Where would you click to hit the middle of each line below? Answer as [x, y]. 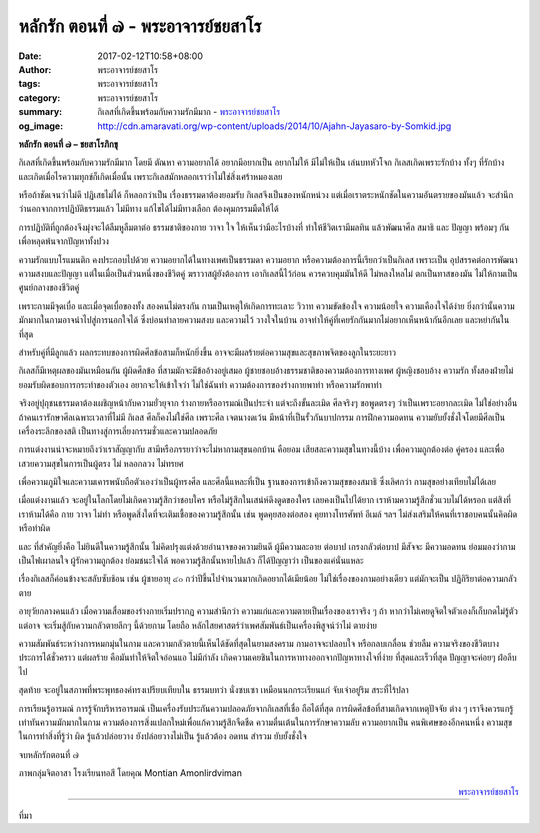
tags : [29, 84]
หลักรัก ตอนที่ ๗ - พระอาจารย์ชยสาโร [140, 26]
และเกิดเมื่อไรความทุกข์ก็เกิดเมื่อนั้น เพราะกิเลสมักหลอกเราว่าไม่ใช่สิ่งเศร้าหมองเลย [150, 176]
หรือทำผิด [34, 528]
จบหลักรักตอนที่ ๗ [49, 754]
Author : [35, 69]
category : [39, 97]
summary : [40, 112]
